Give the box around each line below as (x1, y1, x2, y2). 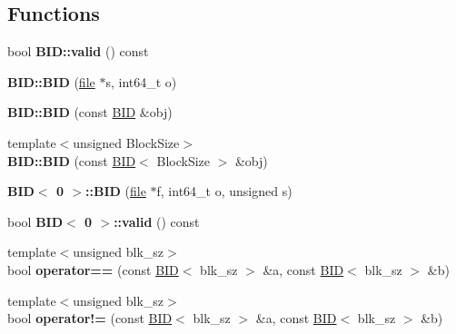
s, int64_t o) (105, 72, 177, 91)
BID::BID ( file (7, 72, 95, 91)
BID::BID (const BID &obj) (7, 103, 173, 122)
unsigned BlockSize (73, 133, 180, 152)
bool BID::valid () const (7, 42, 149, 61)
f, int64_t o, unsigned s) (156, 182, 292, 201)
